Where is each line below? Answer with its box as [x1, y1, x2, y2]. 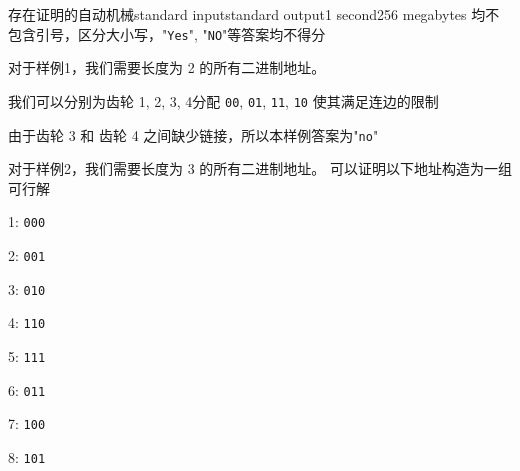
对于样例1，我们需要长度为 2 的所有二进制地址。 [8, 57, 326, 78]
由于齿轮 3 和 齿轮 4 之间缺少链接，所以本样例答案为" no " [8, 124, 379, 145]
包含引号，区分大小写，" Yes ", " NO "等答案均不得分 [8, 23, 326, 44]
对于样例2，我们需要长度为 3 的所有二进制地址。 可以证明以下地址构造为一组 [8, 158, 512, 179]
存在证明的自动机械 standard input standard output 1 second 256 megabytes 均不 [8, 4, 500, 24]
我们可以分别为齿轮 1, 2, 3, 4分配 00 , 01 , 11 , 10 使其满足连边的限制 [8, 90, 439, 111]
